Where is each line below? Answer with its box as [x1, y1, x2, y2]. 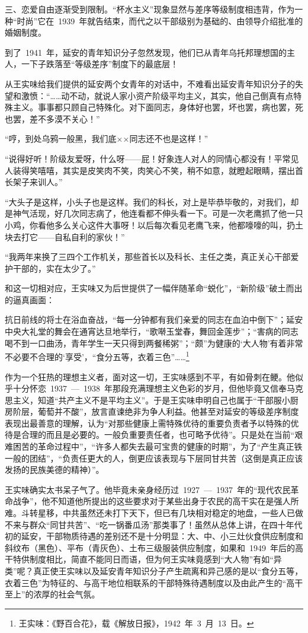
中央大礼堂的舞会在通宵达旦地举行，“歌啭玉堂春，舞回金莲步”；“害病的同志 [5, 325, 299, 338]
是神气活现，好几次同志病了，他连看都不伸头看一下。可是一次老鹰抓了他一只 [5, 207, 303, 220]
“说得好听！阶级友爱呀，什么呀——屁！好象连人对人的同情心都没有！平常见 [5, 152, 299, 164]
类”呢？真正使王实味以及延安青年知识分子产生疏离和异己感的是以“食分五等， [5, 565, 303, 577]
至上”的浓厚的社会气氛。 [5, 588, 100, 600]
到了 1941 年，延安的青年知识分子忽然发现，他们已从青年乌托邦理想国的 [5, 46, 287, 58]
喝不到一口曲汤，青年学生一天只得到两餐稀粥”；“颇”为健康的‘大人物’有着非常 [5, 336, 303, 349]
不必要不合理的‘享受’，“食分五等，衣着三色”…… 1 [5, 349, 190, 362]
